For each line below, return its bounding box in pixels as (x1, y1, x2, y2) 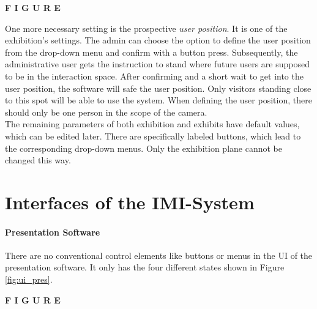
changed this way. (5, 154, 71, 166)
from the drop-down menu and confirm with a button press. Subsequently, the (5, 45, 298, 58)
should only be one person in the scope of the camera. (5, 105, 207, 118)
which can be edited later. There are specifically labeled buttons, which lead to (5, 129, 301, 142)
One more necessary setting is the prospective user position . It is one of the (5, 21, 288, 34)
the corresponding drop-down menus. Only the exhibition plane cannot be (5, 141, 282, 154)
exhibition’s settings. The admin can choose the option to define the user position (5, 34, 311, 47)
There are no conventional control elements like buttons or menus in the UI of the (5, 248, 313, 261)
